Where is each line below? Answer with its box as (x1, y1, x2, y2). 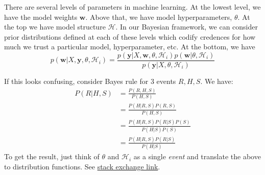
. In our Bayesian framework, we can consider (115, 21, 258, 32)
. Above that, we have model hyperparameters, (85, 11, 232, 22)
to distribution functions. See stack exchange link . (4, 161, 160, 171)
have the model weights (4, 11, 78, 22)
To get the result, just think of (4, 151, 100, 162)
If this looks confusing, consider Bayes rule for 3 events (4, 76, 176, 86)
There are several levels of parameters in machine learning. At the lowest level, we (4, 2, 261, 12)
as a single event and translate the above (133, 151, 261, 162)
